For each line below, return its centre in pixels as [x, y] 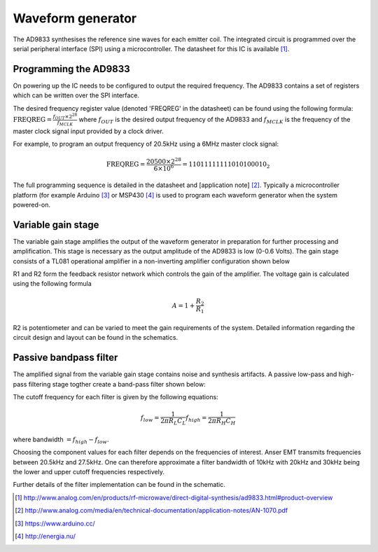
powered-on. [31, 205]
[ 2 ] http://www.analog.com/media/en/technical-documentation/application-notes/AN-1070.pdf [152, 511]
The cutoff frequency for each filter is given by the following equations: [115, 397]
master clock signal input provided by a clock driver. [88, 131]
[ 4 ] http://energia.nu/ [45, 536]
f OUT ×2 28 [65, 116]
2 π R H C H [222, 422]
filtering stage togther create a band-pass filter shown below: [117, 384]
